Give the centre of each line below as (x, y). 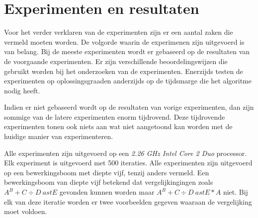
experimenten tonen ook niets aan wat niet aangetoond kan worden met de (118, 126)
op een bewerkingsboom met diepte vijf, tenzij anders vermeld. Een (107, 172)
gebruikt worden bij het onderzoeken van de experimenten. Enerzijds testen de (124, 71)
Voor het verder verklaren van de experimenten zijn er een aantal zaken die (119, 32)
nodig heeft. (22, 90)
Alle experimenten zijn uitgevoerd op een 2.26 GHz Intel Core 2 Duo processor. (126, 153)
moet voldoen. (26, 211)
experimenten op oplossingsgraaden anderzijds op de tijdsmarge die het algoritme (128, 81)
